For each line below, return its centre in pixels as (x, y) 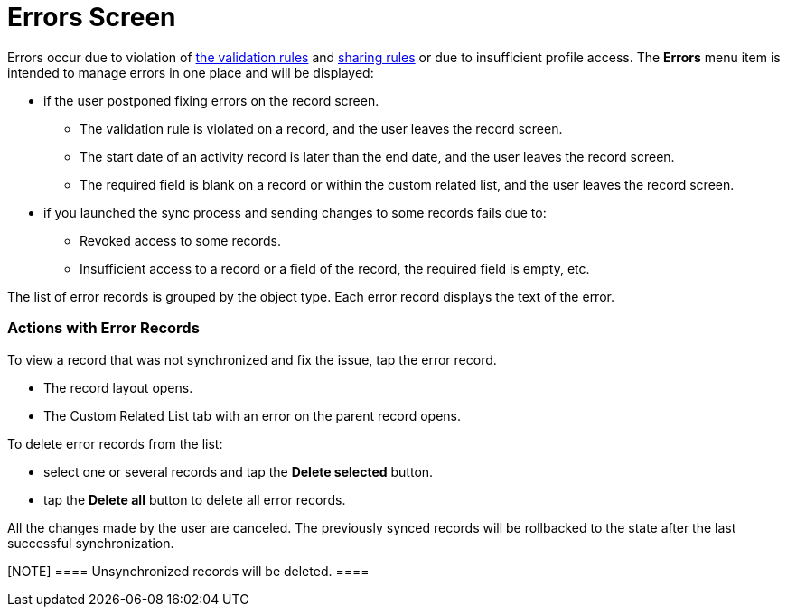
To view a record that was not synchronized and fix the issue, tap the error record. (252, 359)
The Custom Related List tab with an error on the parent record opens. (253, 415)
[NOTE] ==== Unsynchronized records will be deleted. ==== (188, 571)
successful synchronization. (91, 543)
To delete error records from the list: (115, 443)
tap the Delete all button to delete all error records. (195, 499)
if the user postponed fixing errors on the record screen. (211, 100)
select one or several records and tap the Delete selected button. (239, 471)
